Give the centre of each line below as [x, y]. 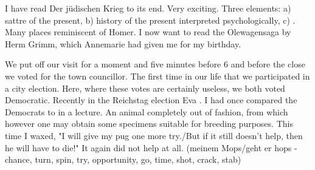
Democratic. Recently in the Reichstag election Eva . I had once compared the [151, 100]
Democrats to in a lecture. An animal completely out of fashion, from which [147, 111]
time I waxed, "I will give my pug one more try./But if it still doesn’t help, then [154, 135]
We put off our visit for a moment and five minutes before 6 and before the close [155, 64]
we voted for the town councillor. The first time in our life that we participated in [157, 76]
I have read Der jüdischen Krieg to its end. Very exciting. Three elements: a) [148, 8]
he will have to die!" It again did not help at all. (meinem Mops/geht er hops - [151, 147]
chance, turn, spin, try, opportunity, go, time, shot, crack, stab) [123, 159]
